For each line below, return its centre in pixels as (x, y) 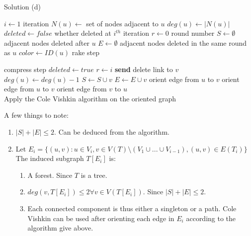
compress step (25, 69)
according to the (211, 218)
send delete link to (144, 69)
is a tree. (94, 175)
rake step (86, 52)
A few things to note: (36, 115)
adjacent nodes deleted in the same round (183, 42)
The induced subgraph (50, 158)
